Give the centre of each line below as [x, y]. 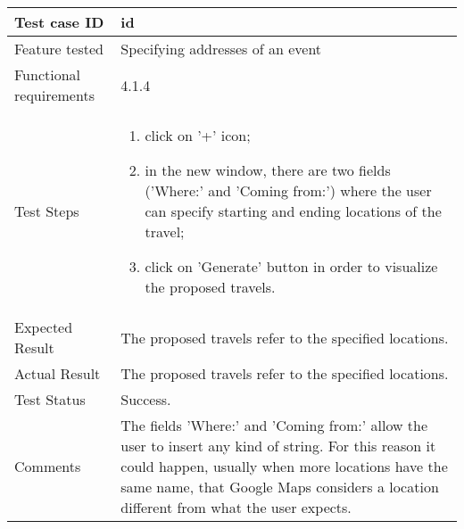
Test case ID [59, 22]
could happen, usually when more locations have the [284, 466]
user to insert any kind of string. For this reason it [278, 446]
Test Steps [47, 211]
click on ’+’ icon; [198, 135]
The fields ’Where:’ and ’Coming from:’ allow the [274, 425]
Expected [44, 327]
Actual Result [58, 373]
